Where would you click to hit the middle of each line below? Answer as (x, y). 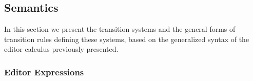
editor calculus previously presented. (61, 49)
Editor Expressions (44, 72)
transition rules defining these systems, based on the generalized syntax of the (127, 39)
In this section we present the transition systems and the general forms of (120, 29)
